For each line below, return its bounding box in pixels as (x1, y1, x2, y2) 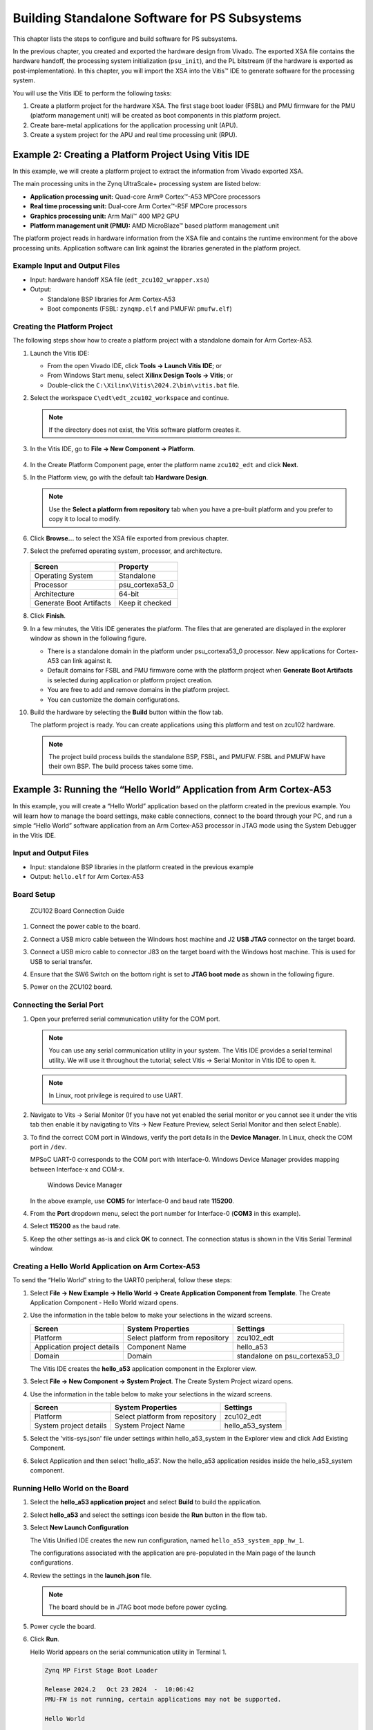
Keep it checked (118, 599, 172, 608)
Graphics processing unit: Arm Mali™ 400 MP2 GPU (30, 212, 180, 220)
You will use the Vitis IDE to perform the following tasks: (12, 89, 172, 97)
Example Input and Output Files (12, 261, 120, 271)
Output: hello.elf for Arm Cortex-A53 (30, 873, 144, 881)
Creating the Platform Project (12, 322, 113, 331)
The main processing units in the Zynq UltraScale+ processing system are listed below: (12, 180, 262, 188)
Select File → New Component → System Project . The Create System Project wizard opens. (30, 1377, 294, 1385)
